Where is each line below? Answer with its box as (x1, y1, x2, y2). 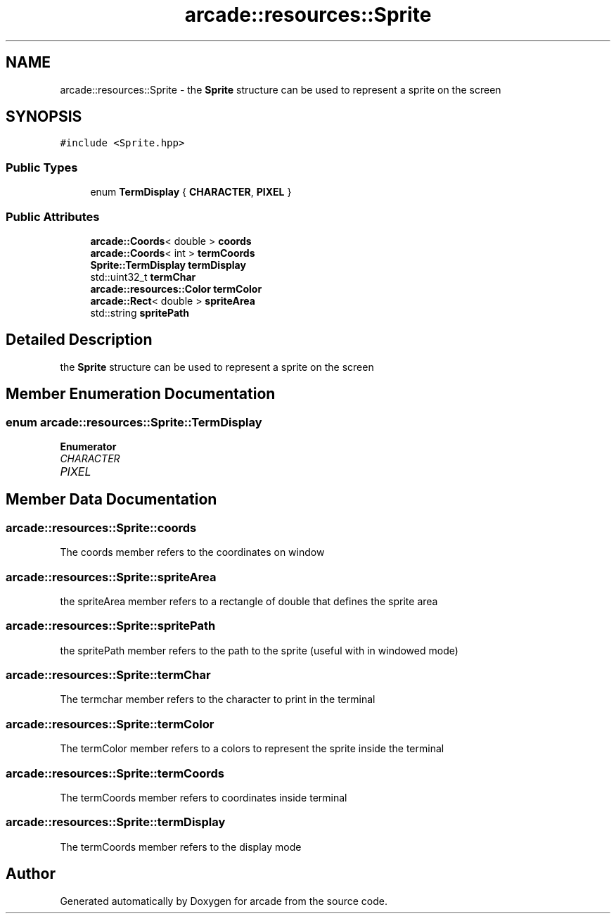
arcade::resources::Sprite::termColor (6, 716, 214, 731)
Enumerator (60, 441, 117, 452)
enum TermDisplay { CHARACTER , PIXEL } (90, 186, 292, 198)
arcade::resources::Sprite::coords (6, 520, 197, 535)
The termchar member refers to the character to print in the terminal (60, 693, 376, 706)
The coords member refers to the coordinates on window (60, 546, 325, 559)
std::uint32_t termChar (90, 270, 196, 283)
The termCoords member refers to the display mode (60, 840, 302, 853)
